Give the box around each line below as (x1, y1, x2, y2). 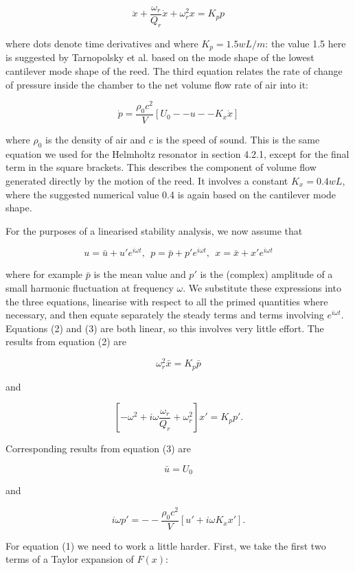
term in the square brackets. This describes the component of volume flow (5, 160, 317, 174)
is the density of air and (45, 132, 146, 146)
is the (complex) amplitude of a (200, 267, 333, 281)
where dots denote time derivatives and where (5, 36, 198, 50)
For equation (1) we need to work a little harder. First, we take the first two (5, 538, 326, 552)
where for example (5, 267, 83, 281)
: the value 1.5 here (265, 36, 346, 50)
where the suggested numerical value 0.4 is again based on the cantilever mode (5, 187, 336, 201)
